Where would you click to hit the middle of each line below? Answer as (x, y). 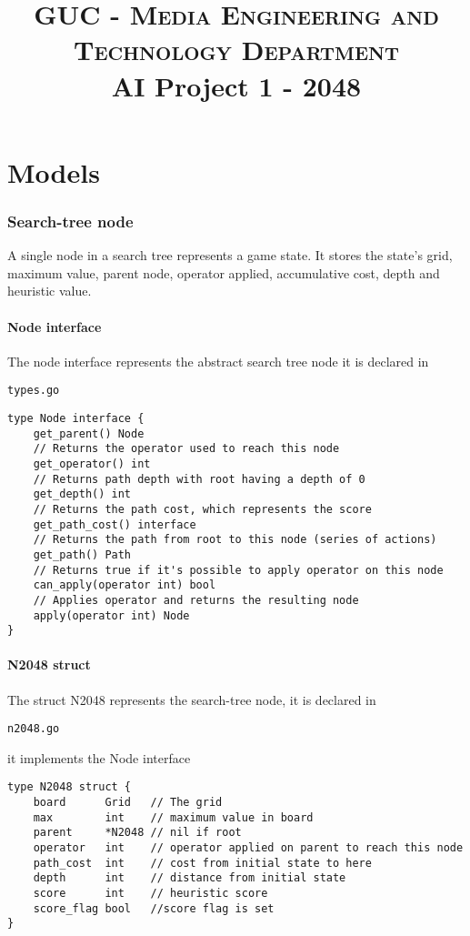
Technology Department (236, 50)
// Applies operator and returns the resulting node (196, 600)
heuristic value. (50, 291)
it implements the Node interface (99, 757)
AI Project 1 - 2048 (236, 85)
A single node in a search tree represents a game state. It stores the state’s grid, (230, 255)
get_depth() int (82, 494)
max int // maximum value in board (173, 817)
